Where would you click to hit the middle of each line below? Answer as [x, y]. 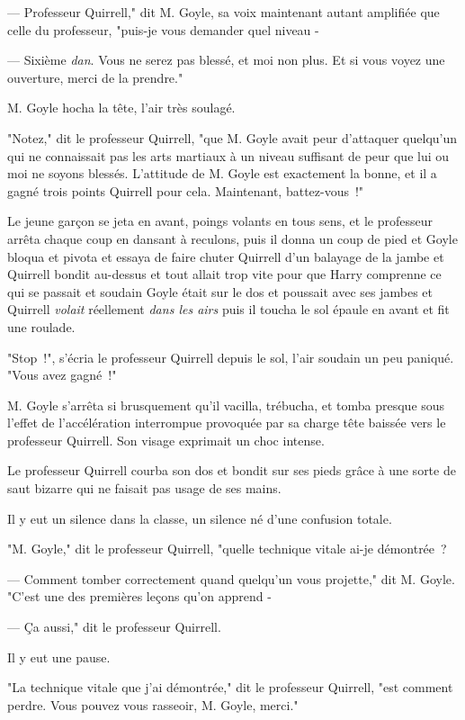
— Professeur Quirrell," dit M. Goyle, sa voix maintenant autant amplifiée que [224, 12]
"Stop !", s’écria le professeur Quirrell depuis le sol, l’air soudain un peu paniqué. [231, 357]
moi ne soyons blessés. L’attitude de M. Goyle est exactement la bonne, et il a [222, 173]
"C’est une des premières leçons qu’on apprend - [139, 596]
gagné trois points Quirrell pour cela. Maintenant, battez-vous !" [186, 190]
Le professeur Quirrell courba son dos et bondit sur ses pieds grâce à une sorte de [232, 470]
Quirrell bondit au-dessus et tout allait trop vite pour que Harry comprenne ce [224, 274]
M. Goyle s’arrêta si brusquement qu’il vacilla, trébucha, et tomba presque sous [226, 405]
